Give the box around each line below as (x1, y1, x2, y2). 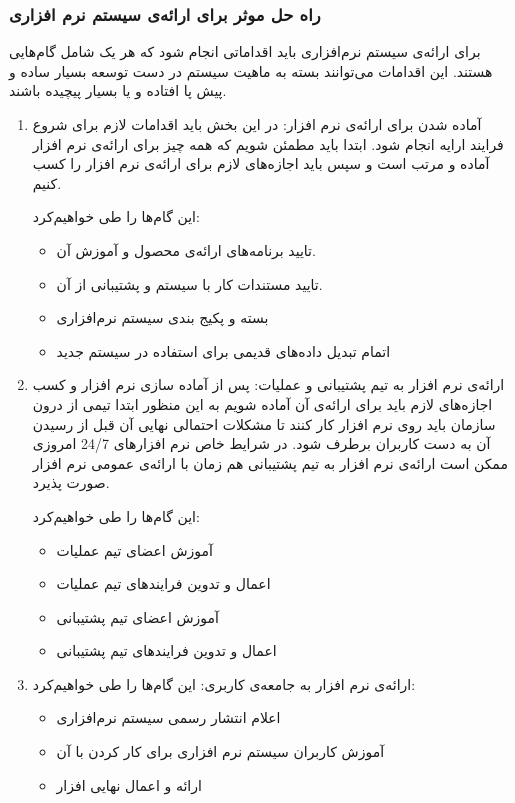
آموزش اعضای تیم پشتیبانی (56, 606, 219, 627)
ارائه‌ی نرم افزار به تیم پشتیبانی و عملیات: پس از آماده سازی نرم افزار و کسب (32, 374, 505, 395)
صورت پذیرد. (32, 472, 110, 493)
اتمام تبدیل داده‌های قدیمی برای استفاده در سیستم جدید (56, 340, 391, 361)
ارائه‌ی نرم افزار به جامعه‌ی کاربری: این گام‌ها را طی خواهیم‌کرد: (32, 673, 416, 694)
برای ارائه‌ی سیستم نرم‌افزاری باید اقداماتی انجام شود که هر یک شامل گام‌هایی (9, 41, 481, 62)
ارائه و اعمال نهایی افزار (56, 774, 202, 795)
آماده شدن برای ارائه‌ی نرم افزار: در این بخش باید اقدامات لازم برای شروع (32, 114, 482, 134)
